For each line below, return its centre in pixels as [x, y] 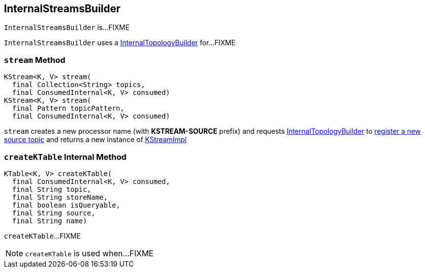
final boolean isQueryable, [66, 205]
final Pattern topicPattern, [68, 108]
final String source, [54, 213]
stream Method [35, 60]
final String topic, [52, 189]
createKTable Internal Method [65, 157]
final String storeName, [60, 197]
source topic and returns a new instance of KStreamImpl [95, 140]
